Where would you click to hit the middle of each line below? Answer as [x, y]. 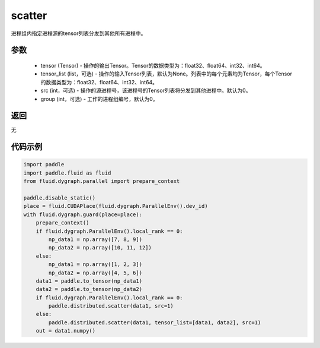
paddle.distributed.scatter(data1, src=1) [111, 306]
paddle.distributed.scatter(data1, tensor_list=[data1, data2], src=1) [155, 322]
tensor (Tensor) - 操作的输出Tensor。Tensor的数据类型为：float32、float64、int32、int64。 [153, 65]
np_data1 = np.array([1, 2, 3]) [95, 265]
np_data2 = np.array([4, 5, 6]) [95, 273]
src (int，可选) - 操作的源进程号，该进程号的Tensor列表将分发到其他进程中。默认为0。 [146, 91]
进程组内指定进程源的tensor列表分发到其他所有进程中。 [79, 33]
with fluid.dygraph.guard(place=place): [83, 214]
